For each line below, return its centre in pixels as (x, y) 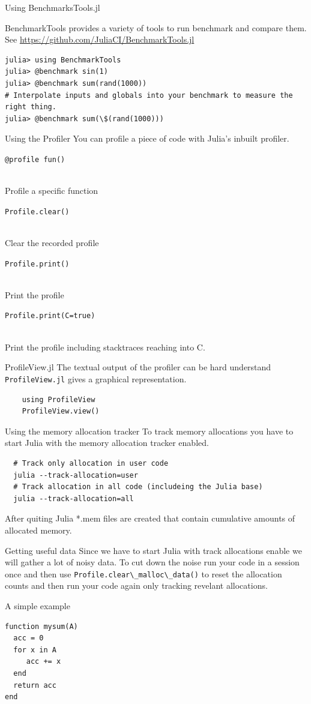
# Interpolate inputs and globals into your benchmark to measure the (149, 95)
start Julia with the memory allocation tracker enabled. (107, 443)
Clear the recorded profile (52, 243)
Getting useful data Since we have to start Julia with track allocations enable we (153, 550)
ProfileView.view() (61, 411)
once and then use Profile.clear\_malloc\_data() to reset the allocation (143, 573)
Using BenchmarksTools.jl (53, 7)
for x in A (35, 650)
